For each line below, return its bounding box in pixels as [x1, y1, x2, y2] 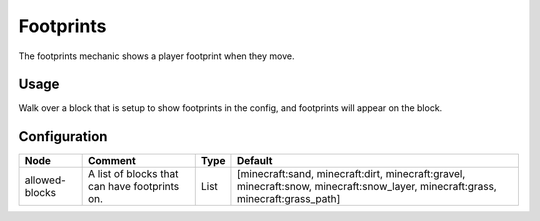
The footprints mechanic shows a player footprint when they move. [18, 50, 295, 62]
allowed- [24, 173, 67, 187]
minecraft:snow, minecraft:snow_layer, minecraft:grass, [236, 180, 497, 194]
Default [236, 154, 273, 168]
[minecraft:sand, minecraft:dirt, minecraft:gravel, [236, 167, 466, 181]
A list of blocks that [87, 167, 179, 181]
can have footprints [87, 180, 180, 194]
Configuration [18, 128, 108, 145]
